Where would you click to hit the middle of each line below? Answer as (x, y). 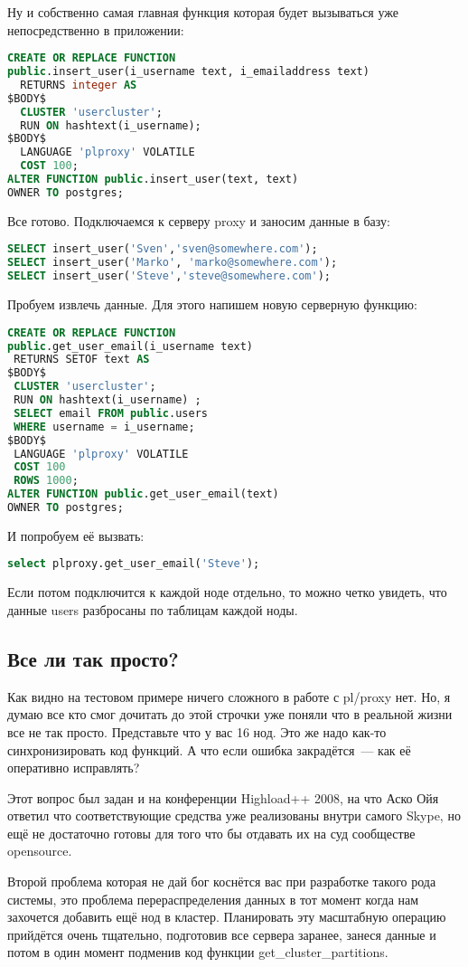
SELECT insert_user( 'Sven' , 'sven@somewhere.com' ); (163, 249)
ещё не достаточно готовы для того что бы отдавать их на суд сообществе (211, 833)
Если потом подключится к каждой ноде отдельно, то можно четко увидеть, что (227, 592)
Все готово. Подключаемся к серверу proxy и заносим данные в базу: (199, 220)
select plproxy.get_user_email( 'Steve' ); (134, 564)
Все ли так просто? (93, 658)
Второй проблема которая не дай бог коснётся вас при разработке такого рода (222, 882)
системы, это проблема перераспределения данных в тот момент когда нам (213, 899)
